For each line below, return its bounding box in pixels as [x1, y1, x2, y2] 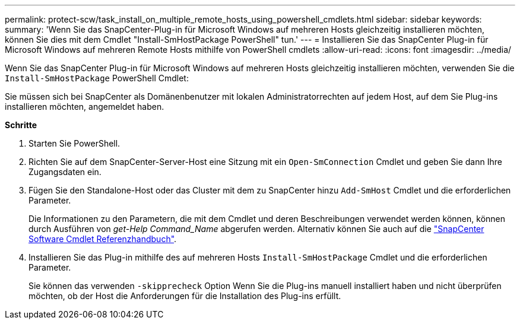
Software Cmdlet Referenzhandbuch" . [28, 234, 177, 244]
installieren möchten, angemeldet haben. [5, 101, 164, 112]
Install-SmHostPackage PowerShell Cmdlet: [5, 73, 189, 83]
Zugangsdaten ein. [28, 167, 102, 177]
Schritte [5, 120, 37, 130]
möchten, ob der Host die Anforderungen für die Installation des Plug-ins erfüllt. [28, 291, 341, 301]
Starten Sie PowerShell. [28, 138, 121, 148]
